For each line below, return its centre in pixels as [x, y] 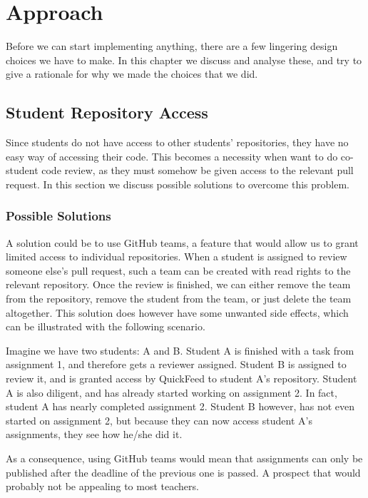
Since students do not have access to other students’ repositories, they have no [177, 142]
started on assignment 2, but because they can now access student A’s [159, 420]
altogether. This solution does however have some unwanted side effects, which [177, 312]
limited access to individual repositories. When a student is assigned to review [177, 256]
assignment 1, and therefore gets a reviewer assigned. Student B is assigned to [176, 364]
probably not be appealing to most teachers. [102, 486]
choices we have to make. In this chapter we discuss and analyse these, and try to [184, 60]
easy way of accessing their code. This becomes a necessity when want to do [172, 156]
